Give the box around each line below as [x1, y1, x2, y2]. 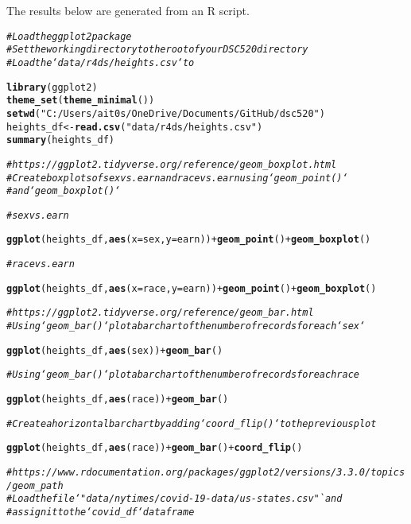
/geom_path [6, 479, 64, 491]
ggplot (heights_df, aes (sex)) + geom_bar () [6, 344, 223, 356]
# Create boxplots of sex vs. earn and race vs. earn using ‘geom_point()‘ [6, 172, 348, 184]
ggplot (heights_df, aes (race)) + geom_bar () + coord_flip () [6, 442, 303, 454]
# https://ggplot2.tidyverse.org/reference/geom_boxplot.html [6, 158, 337, 170]
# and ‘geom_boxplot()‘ [6, 185, 121, 197]
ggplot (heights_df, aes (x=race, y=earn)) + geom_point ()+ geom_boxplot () [6, 282, 377, 294]
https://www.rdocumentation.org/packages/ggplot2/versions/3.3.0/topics [12, 467, 405, 479]
